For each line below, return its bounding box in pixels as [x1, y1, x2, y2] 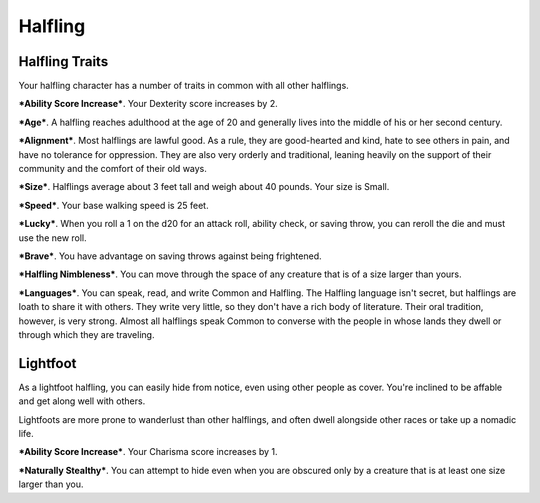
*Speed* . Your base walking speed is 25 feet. [18, 199, 209, 211]
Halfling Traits [18, 53, 109, 70]
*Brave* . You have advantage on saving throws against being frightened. [18, 250, 322, 262]
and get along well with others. [18, 395, 146, 407]
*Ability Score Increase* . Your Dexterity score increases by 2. [18, 98, 279, 110]
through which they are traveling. [18, 328, 155, 340]
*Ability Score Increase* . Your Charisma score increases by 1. [18, 446, 279, 458]
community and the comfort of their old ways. [18, 163, 207, 175]
